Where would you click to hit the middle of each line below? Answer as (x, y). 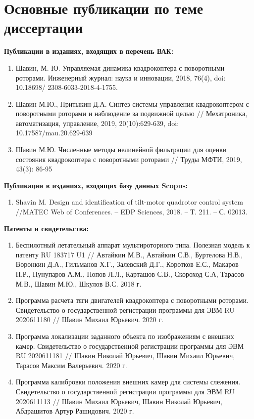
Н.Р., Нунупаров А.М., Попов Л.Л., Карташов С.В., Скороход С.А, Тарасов (130, 274)
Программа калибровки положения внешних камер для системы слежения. (128, 382)
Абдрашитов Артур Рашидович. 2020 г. (75, 411)
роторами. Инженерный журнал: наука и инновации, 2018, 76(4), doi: (121, 77)
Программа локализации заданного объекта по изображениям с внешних (125, 336)
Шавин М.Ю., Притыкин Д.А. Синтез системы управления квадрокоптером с (132, 104)
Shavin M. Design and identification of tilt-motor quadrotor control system (129, 202)
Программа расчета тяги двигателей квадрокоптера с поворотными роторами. (132, 300)
